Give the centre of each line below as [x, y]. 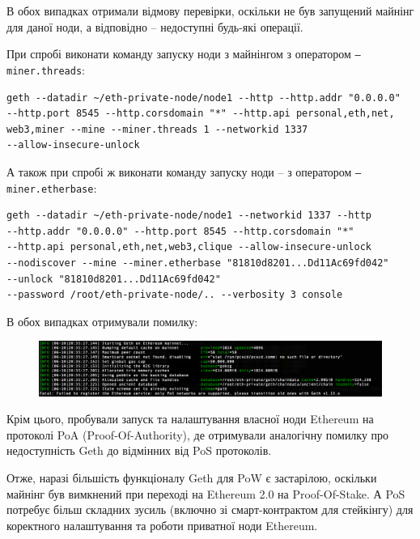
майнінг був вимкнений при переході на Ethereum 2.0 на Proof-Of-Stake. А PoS [206, 493]
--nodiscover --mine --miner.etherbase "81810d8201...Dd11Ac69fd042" [198, 263]
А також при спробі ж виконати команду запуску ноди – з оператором [179, 171]
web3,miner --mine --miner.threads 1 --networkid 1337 [157, 129]
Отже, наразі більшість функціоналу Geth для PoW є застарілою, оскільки [192, 478]
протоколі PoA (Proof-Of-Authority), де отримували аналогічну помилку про [198, 434]
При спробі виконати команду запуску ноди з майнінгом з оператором [179, 54]
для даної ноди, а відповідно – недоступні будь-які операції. [155, 26]
